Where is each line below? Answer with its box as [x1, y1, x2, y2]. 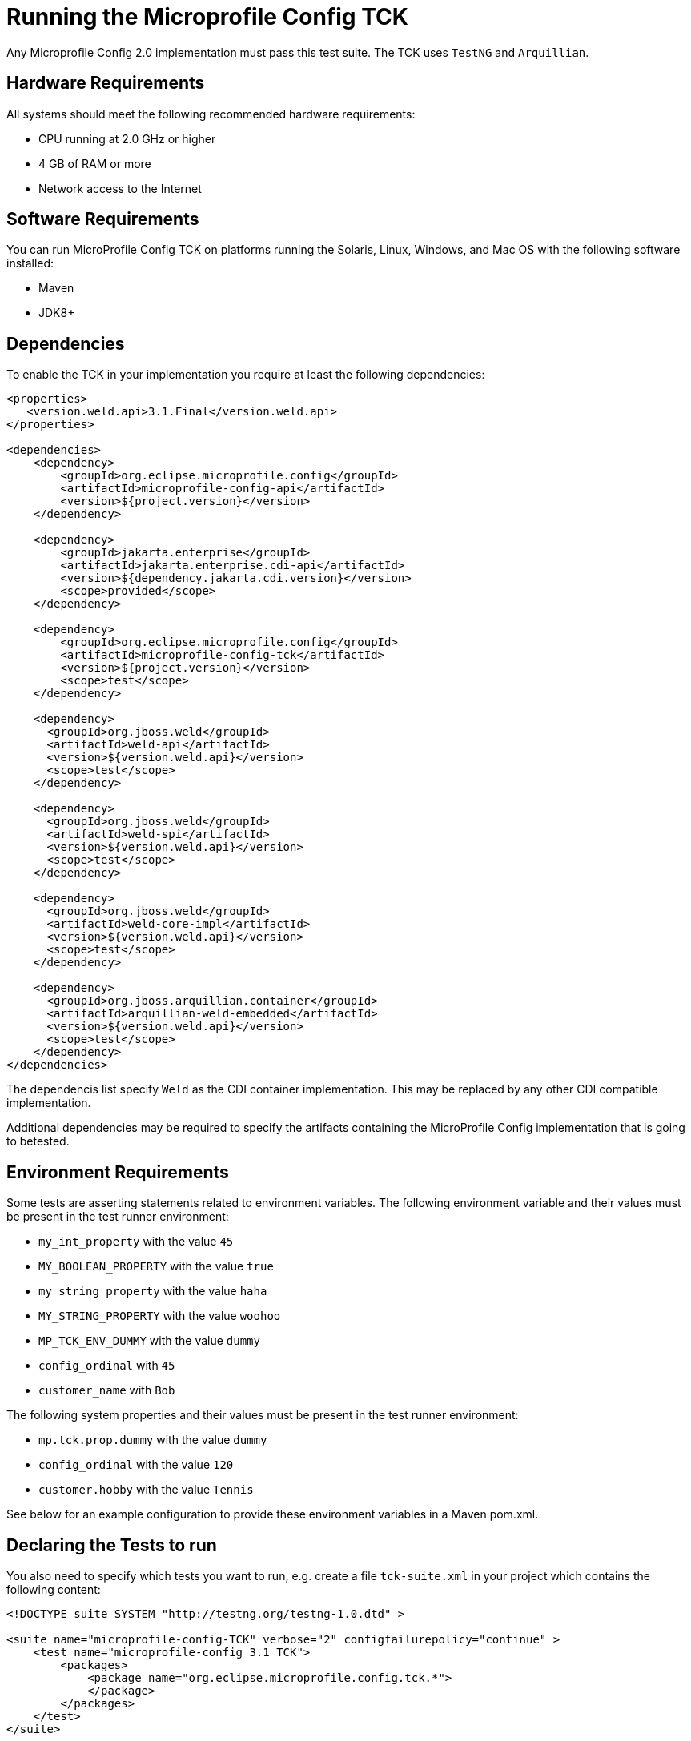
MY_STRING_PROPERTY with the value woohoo [38, 1309, 281, 1323]
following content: [6, 1582, 101, 1596]
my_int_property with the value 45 [38, 1234, 234, 1249]
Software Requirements [6, 209, 199, 230]
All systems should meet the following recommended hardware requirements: [6, 106, 416, 121]
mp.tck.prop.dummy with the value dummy [38, 1433, 267, 1447]
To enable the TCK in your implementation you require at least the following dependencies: [6, 367, 485, 382]
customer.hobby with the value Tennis [38, 1482, 254, 1497]
